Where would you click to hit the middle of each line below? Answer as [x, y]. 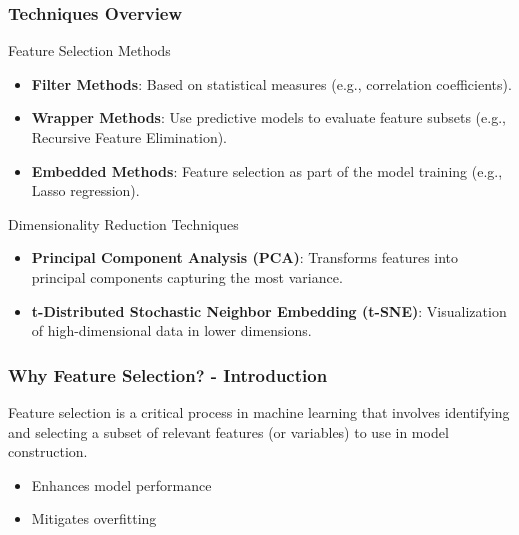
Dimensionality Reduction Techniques [123, 223]
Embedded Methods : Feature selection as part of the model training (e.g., [267, 170]
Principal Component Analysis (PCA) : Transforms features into [245, 257]
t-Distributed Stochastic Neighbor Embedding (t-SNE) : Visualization [269, 310]
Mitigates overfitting [94, 518]
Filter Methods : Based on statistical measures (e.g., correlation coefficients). [271, 83]
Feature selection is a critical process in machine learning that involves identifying [259, 411]
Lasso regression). [85, 190]
